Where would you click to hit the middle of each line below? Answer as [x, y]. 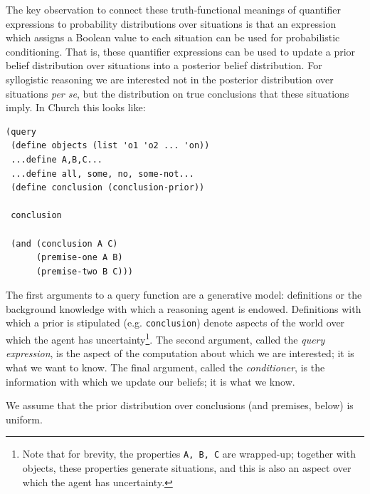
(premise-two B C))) [84, 271]
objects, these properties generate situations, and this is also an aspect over [187, 468]
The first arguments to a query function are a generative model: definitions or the [184, 295]
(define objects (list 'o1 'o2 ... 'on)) [110, 146]
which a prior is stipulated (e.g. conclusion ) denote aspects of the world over [175, 323]
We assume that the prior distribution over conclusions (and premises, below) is [180, 405]
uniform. [24, 419]
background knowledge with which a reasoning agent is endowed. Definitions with [184, 308]
